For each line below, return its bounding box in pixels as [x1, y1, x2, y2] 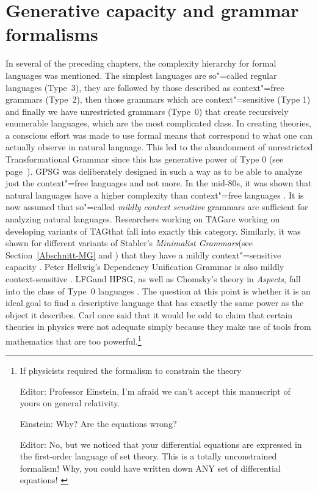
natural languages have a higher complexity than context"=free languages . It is [5, 188, 304, 201]
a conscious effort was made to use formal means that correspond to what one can [5, 128, 313, 141]
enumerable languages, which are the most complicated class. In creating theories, [5, 117, 311, 130]
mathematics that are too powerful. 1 [5, 332, 142, 347]
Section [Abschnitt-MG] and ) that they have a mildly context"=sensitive [5, 248, 281, 261]
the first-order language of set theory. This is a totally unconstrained [20, 450, 277, 463]
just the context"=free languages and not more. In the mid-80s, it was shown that [5, 177, 312, 189]
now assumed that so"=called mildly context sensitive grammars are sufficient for [5, 200, 308, 213]
